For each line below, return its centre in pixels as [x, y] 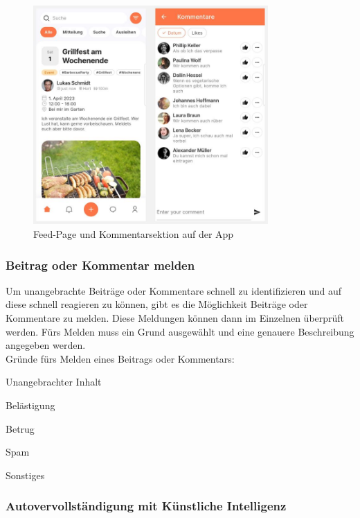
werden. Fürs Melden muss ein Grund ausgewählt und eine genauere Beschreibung [180, 331]
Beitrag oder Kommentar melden [100, 265]
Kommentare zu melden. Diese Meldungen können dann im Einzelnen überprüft [175, 318]
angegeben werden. [46, 345]
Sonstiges [25, 475]
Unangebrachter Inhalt [54, 382]
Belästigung [30, 405]
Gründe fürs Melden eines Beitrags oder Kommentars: [120, 358]
